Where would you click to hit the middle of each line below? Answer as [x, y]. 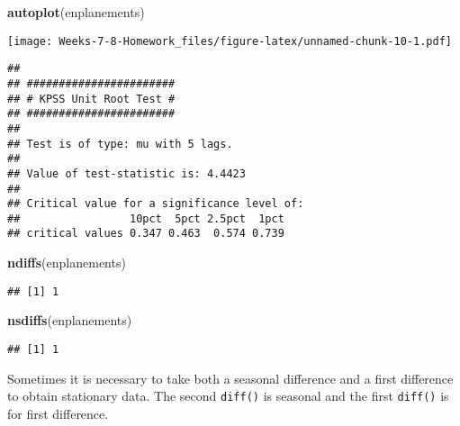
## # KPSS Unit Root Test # [91, 99]
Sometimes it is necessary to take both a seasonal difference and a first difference [230, 378]
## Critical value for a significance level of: [156, 204]
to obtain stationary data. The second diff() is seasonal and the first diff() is [228, 396]
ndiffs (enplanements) [67, 263]
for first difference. [58, 413]
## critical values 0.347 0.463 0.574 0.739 [146, 234]
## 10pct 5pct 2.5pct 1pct [146, 218]
